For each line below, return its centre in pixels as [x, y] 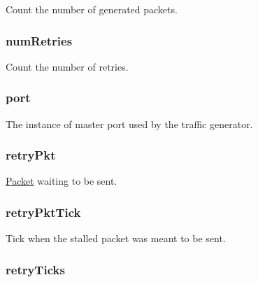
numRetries [39, 40]
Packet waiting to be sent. [62, 181]
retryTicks [35, 269]
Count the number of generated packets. [92, 9]
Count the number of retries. [67, 66]
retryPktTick [43, 212]
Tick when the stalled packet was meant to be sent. [116, 238]
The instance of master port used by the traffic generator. [129, 124]
